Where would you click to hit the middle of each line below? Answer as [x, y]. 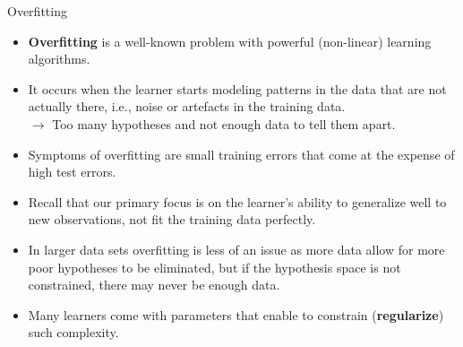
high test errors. [72, 172]
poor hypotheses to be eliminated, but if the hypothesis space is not [214, 267]
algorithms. [59, 59]
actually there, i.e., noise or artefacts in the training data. [187, 106]
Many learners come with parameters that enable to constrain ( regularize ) [236, 314]
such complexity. [73, 332]
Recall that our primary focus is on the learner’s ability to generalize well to [237, 201]
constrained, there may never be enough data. [154, 285]
